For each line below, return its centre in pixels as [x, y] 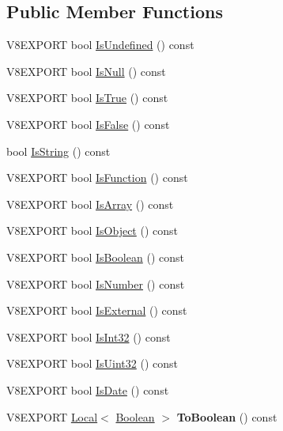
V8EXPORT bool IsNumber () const [96, 284]
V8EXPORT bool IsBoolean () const [95, 257]
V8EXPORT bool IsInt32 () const [89, 336]
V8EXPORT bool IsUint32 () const [92, 363]
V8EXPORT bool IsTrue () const [87, 98]
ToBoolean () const [227, 416]
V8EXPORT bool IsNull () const [86, 71]
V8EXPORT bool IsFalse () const [88, 124]
